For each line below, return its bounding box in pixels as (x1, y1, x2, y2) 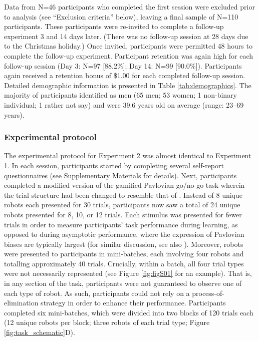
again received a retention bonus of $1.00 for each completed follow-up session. (4, 70, 245, 81)
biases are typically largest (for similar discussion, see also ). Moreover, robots (4, 238, 243, 249)
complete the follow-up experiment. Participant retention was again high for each (4, 50, 253, 61)
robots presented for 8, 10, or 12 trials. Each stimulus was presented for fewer (4, 209, 242, 219)
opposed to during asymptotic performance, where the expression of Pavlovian (4, 229, 244, 239)
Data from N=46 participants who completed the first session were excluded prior (4, 2, 255, 12)
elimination (4, 297, 39, 308)
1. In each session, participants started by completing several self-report (4, 160, 224, 170)
